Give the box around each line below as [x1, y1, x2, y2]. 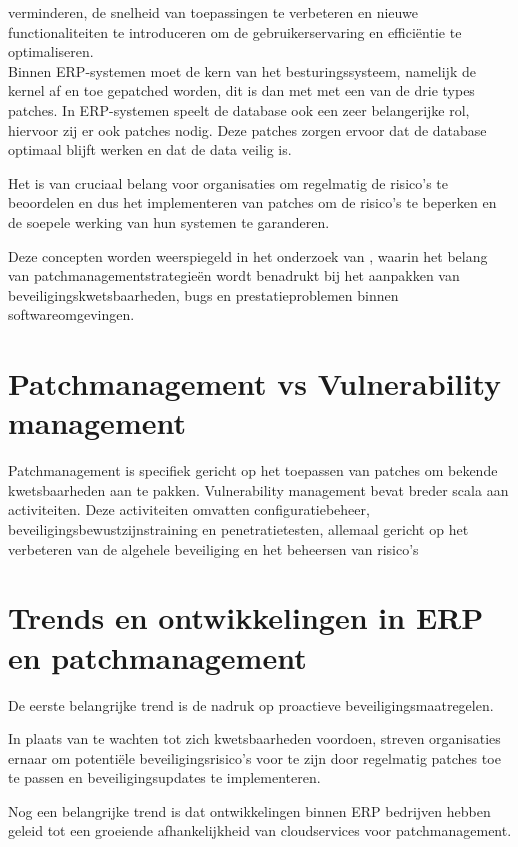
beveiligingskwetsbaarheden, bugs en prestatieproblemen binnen [8, 284, 399, 305]
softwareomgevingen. [8, 304, 135, 325]
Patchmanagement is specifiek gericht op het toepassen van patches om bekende [8, 460, 498, 481]
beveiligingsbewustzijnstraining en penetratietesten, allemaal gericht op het [8, 519, 469, 539]
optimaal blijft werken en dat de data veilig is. [8, 139, 292, 160]
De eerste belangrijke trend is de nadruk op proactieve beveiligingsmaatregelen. [8, 694, 494, 715]
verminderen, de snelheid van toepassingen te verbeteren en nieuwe [8, 2, 418, 22]
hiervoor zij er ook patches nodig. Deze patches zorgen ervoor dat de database [8, 119, 487, 140]
